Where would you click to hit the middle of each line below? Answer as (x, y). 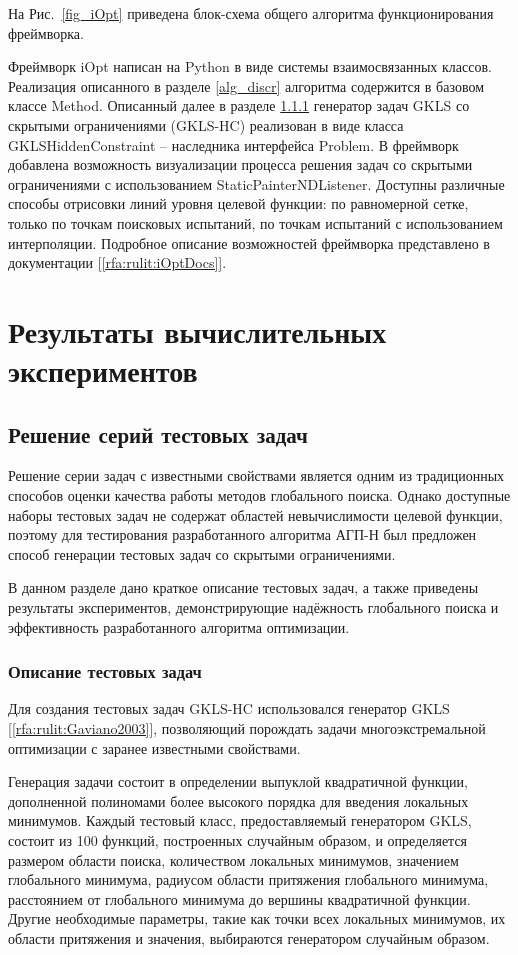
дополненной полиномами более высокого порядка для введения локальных (238, 800)
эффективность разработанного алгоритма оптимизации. (179, 626)
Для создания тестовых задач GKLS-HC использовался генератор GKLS (229, 708)
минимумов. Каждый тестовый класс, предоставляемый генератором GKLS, (240, 820)
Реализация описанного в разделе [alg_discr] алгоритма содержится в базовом (246, 85)
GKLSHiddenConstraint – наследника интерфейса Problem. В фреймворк (233, 144)
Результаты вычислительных (197, 330)
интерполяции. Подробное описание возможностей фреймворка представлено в (249, 242)
